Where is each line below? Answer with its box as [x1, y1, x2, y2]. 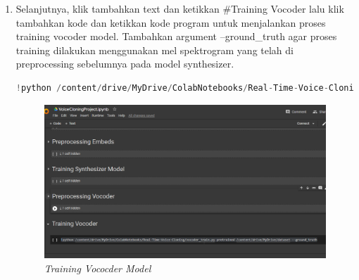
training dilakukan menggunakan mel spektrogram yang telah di [15, 42, 294, 57]
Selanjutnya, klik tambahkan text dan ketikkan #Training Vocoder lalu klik [15, 1, 344, 15]
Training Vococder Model [44, 260, 151, 275]
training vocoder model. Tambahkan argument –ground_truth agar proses [15, 29, 337, 44]
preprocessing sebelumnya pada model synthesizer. [15, 56, 234, 71]
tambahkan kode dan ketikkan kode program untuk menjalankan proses [15, 15, 326, 30]
